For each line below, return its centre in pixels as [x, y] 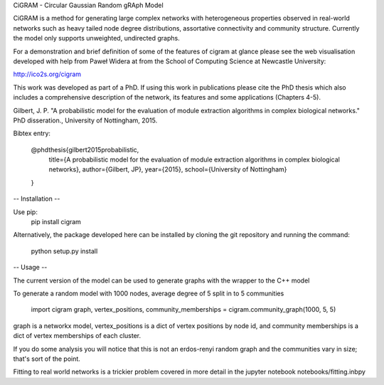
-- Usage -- [30, 268]
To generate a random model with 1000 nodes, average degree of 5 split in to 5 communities [149, 293]
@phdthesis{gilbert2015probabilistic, [85, 149]
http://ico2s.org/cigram [47, 74]
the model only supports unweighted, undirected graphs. [97, 38]
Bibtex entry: [32, 133]
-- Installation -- [37, 199]
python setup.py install [64, 251]
